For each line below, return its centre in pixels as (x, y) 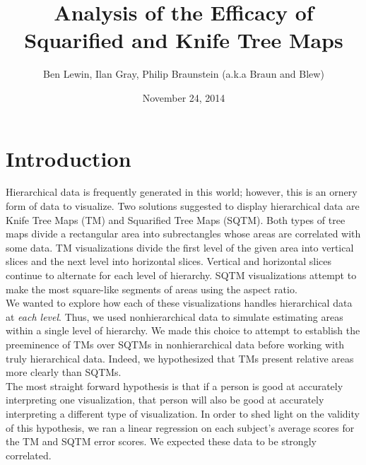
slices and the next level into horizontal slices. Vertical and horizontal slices (169, 261)
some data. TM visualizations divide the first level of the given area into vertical (180, 247)
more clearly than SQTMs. (64, 372)
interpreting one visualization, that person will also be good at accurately (165, 400)
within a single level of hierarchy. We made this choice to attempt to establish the (183, 330)
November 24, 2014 (184, 97)
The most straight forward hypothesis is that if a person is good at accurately (175, 385)
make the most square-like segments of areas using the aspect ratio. (152, 289)
